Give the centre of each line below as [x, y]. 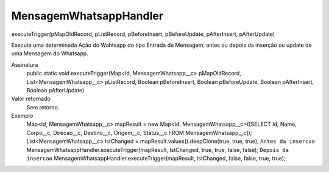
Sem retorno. [43, 107]
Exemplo [22, 116]
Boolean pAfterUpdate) [55, 90]
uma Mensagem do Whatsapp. [50, 53]
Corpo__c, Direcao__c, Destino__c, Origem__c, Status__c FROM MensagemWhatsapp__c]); [139, 132]
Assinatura [25, 64]
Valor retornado [31, 99]
